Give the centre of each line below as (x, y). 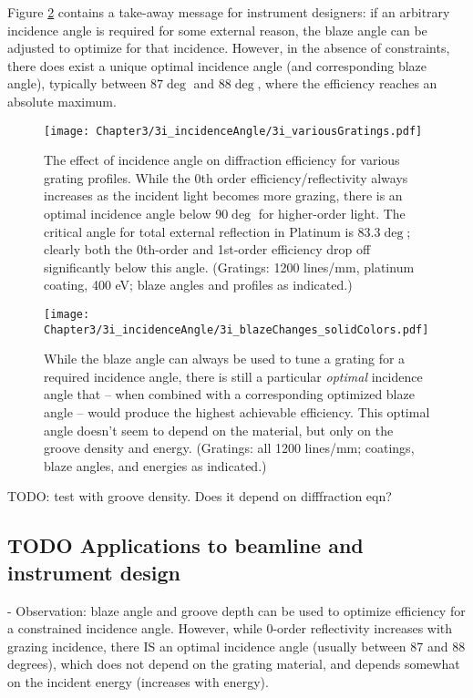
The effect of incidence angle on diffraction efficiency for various (222, 160)
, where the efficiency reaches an (347, 83)
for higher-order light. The (332, 213)
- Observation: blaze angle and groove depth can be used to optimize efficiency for (236, 610)
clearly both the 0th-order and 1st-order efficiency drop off (207, 249)
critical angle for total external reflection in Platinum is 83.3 (212, 231)
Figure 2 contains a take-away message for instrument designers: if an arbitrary (229, 12)
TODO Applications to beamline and (185, 545)
